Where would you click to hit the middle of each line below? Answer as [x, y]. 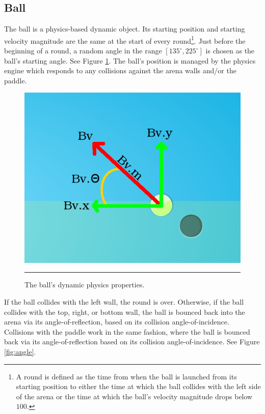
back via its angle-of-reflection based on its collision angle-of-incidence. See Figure [132, 342]
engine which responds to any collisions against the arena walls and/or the [120, 70]
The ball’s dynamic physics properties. [85, 285]
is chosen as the [230, 51]
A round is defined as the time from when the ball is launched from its [126, 376]
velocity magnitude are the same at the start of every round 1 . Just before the [125, 40]
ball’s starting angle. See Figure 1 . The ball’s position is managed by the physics [130, 60]
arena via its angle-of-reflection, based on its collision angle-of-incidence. [117, 322]
